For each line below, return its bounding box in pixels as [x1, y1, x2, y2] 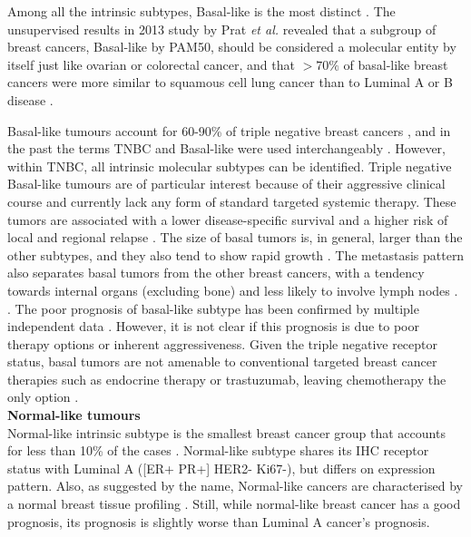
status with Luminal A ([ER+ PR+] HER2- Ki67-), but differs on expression [7, 458, 436, 477]
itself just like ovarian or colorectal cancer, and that [7, 54, 295, 73]
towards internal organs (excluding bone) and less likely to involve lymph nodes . [7, 280, 458, 299]
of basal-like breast [343, 54, 448, 73]
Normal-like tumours [7, 405, 141, 425]
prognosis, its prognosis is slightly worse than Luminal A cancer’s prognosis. [7, 512, 430, 531]
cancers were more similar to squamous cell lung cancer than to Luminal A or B [7, 73, 453, 92]
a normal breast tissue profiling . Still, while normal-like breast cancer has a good [7, 494, 461, 513]
